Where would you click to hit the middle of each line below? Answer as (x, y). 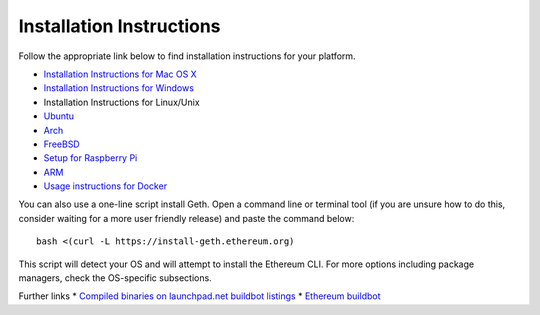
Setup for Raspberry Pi (90, 158)
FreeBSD (61, 144)
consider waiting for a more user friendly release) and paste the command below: (186, 218)
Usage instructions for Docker (105, 186)
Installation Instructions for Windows (119, 88)
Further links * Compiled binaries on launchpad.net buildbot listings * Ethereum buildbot (199, 296)
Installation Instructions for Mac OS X (120, 74)
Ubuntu (59, 116)
